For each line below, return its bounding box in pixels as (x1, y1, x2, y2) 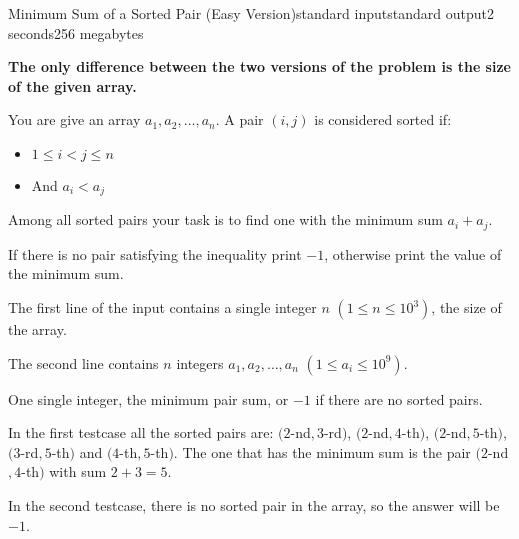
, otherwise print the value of (324, 243, 502, 264)
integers (176, 352, 224, 373)
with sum (49, 461, 107, 482)
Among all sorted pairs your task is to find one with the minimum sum (8, 209, 443, 230)
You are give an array (8, 109, 141, 130)
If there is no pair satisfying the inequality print (8, 243, 302, 264)
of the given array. (8, 75, 137, 96)
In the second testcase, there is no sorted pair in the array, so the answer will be (8, 495, 500, 516)
